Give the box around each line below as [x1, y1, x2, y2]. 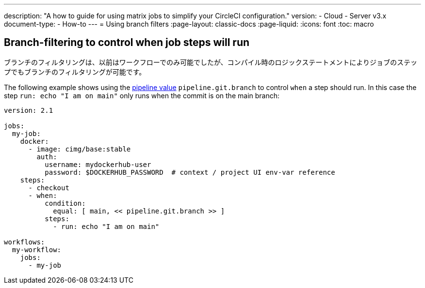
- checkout [28, 183, 69, 192]
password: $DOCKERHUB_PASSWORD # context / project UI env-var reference [45, 168, 335, 176]
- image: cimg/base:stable [28, 145, 131, 153]
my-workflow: [12, 245, 62, 254]
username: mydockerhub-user [45, 160, 151, 168]
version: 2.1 [4, 106, 53, 114]
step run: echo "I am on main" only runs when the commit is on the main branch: [4, 91, 280, 100]
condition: [45, 199, 86, 207]
